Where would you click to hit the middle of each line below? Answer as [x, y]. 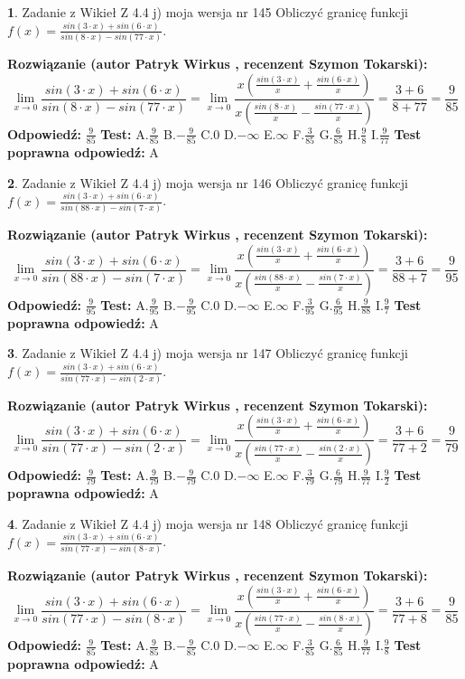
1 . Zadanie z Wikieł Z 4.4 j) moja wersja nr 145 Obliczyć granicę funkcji [208, 12]
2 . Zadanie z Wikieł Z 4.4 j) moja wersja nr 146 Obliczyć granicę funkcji [208, 182]
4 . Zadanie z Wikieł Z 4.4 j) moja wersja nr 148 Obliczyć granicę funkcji [208, 523]
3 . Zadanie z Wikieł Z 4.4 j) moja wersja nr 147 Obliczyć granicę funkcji [208, 353]
